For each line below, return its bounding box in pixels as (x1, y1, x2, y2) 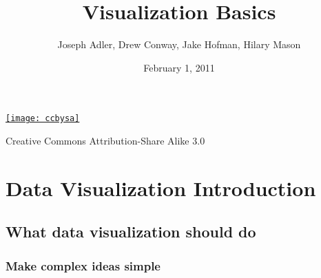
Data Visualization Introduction (6, 173, 316, 202)
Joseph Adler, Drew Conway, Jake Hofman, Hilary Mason (57, 37, 301, 52)
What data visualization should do (6, 221, 256, 242)
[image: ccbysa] (6, 114, 80, 124)
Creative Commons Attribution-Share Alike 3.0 (6, 133, 205, 147)
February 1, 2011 (143, 60, 215, 74)
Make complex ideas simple (6, 257, 160, 274)
